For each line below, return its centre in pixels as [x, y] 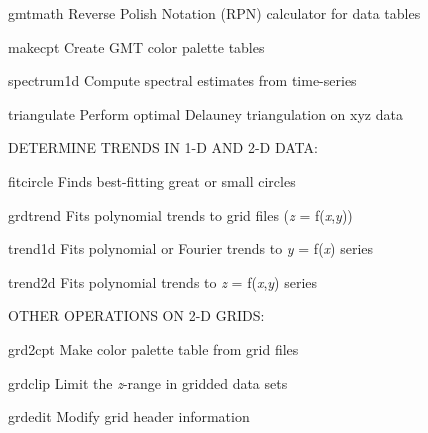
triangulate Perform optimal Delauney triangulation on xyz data [205, 113]
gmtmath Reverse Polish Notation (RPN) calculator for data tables [214, 13]
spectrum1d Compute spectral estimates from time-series [182, 80]
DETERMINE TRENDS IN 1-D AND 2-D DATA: [163, 147]
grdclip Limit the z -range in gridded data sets [148, 382]
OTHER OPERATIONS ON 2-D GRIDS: [136, 315]
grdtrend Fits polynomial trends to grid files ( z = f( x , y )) [180, 214]
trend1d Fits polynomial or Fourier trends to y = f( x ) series [191, 248]
